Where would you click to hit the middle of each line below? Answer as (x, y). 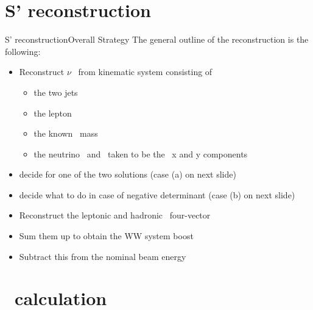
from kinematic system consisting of (145, 72)
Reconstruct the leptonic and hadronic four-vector (115, 215)
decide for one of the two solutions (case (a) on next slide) (128, 174)
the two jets (56, 92)
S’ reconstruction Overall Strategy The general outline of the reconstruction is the (157, 39)
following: (23, 51)
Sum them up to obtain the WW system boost (106, 236)
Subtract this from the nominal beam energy (103, 256)
